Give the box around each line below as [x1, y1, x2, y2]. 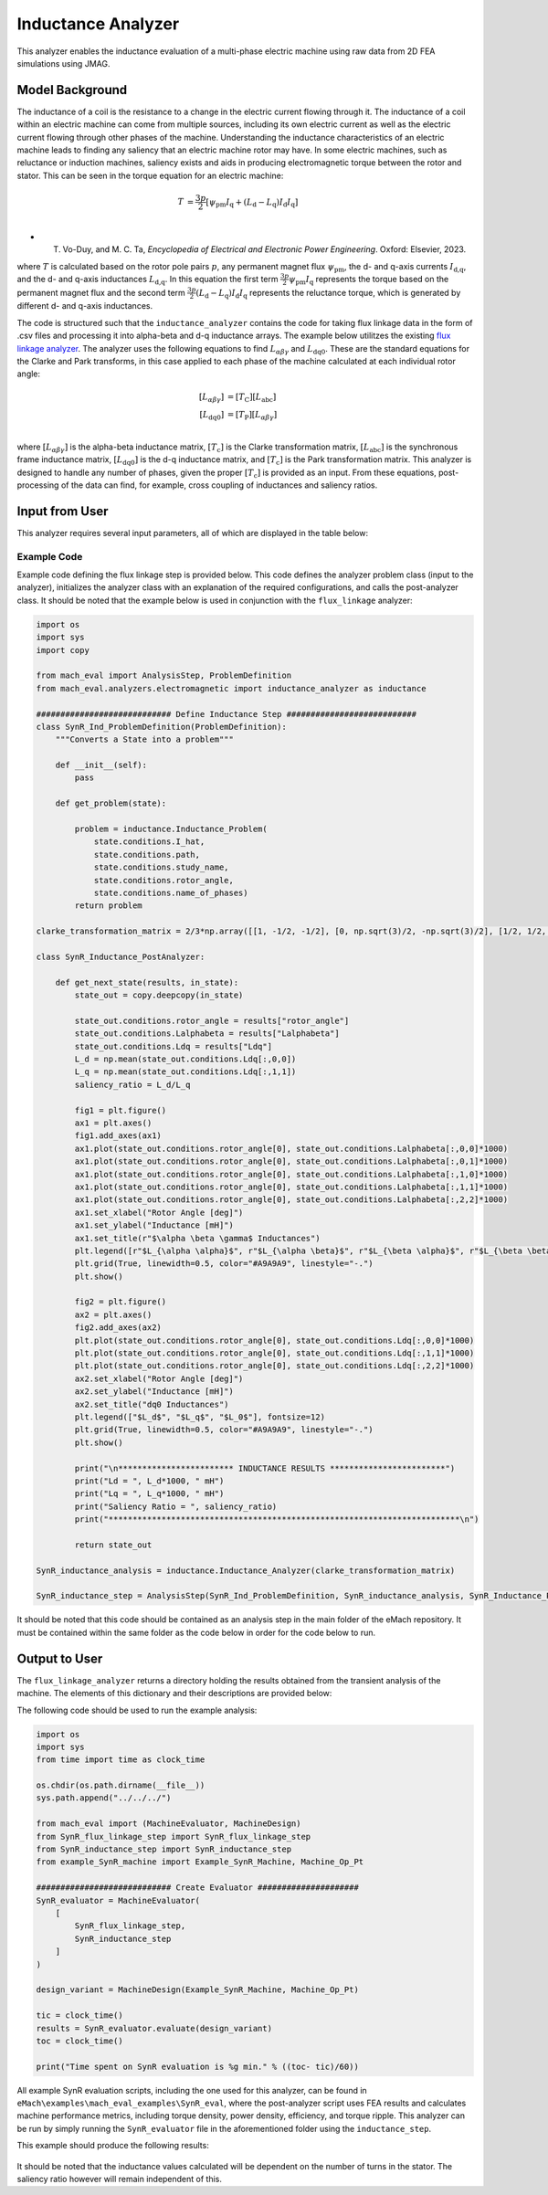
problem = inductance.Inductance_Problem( [74, 824, 269, 835]
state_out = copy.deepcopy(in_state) [74, 990, 244, 1000]
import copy [36, 645, 90, 655]
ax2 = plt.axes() [74, 1309, 153, 1320]
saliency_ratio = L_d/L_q [74, 1079, 191, 1090]
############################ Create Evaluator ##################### [36, 1883, 360, 1893]
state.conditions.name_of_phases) [93, 887, 248, 898]
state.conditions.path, [93, 850, 201, 860]
